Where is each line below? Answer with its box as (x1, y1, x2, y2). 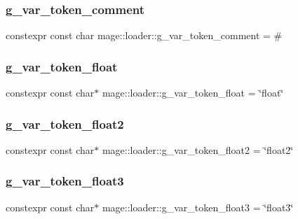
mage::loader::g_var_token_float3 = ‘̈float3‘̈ (102, 199, 294, 214)
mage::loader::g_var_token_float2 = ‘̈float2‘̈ (102, 142, 294, 157)
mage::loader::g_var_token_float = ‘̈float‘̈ (102, 85, 284, 100)
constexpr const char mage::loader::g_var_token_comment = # (6, 28, 283, 43)
